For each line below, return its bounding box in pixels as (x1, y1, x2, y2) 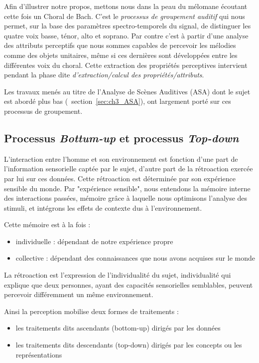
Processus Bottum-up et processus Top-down (4, 130, 239, 145)
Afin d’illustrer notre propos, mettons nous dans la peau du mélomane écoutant (4, 1, 248, 11)
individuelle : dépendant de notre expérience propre (15, 236, 173, 246)
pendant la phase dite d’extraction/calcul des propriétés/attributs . (4, 69, 204, 80)
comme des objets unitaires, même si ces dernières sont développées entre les (4, 49, 238, 60)
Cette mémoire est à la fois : (4, 219, 91, 230)
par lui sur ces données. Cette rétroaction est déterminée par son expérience (4, 173, 236, 183)
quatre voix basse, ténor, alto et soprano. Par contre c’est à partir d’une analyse (4, 30, 249, 40)
